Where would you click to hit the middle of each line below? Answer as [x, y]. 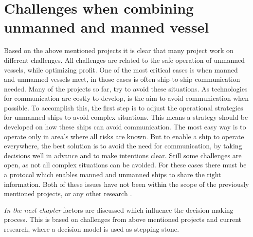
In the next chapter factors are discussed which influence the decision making [119, 210]
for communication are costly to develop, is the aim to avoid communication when [126, 98]
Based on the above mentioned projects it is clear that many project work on [119, 50]
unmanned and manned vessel [107, 27]
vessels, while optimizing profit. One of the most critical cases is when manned [121, 69]
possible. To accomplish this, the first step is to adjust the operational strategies [124, 107]
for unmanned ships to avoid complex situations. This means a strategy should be [126, 117]
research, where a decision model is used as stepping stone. [91, 229]
